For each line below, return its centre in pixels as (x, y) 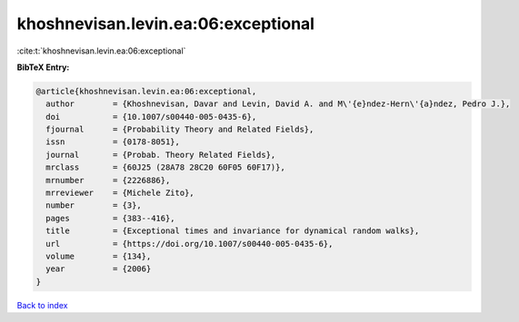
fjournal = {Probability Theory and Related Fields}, (180, 130)
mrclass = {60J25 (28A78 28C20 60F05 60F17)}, (165, 167)
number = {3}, (94, 205)
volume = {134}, (99, 256)
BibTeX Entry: (43, 67)
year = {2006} (99, 269)
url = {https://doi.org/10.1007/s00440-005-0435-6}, (190, 244)
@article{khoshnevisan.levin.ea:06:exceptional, (146, 91)
